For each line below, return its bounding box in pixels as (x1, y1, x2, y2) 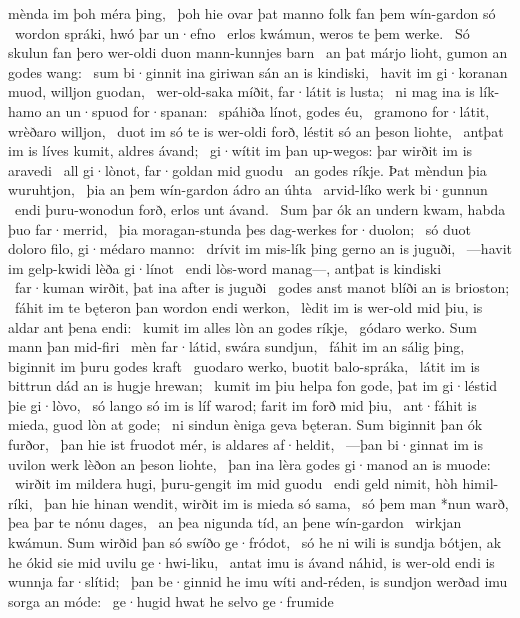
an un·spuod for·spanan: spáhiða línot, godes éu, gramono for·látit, (46, 100, 490, 121)
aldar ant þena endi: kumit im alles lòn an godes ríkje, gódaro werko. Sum (8, 316, 477, 337)
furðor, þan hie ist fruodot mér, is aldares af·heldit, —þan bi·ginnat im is (8, 434, 484, 455)
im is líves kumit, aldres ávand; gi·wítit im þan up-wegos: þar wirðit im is (8, 140, 473, 161)
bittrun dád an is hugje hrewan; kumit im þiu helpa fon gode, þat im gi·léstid (8, 375, 498, 396)
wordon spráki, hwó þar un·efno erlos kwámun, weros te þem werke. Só (14, 22, 470, 43)
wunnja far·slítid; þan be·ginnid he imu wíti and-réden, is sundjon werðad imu (8, 571, 508, 592)
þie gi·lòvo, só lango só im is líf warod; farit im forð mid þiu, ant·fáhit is (8, 394, 477, 415)
